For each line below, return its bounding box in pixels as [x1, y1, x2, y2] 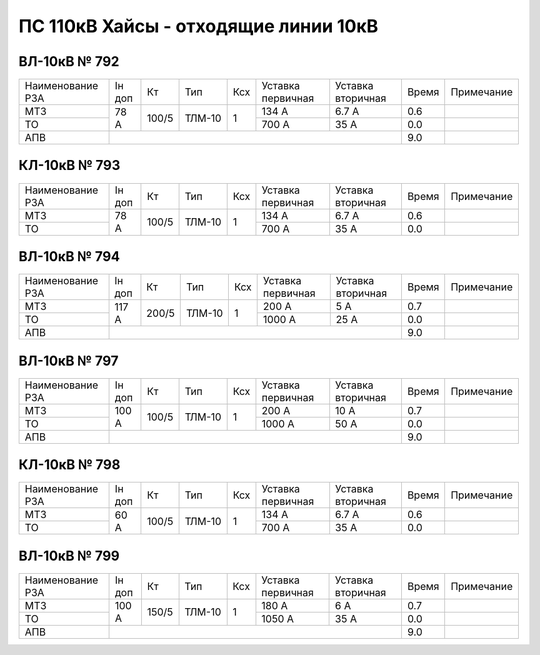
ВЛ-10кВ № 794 [18, 248, 120, 265]
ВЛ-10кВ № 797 [18, 352, 119, 369]
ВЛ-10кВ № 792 [18, 53, 120, 70]
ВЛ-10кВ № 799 [18, 547, 120, 564]
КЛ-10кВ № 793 [18, 157, 121, 174]
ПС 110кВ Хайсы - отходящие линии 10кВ [18, 15, 379, 37]
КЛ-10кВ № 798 [18, 456, 121, 474]
